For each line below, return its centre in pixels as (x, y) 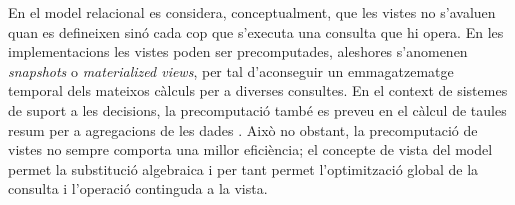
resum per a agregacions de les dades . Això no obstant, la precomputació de (243, 129)
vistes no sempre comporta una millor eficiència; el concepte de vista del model (250, 149)
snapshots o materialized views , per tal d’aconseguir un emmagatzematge (231, 70)
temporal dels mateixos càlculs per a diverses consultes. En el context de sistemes (258, 90)
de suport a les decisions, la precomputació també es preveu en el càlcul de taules (257, 109)
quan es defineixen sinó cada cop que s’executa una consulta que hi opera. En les (256, 31)
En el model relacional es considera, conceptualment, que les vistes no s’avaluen (252, 12)
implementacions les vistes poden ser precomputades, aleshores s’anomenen (238, 51)
